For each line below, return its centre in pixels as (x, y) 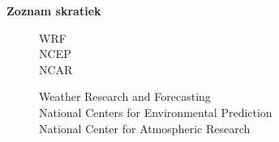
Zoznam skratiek (54, 10)
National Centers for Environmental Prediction (156, 112)
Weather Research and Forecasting (125, 96)
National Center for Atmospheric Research (145, 128)
